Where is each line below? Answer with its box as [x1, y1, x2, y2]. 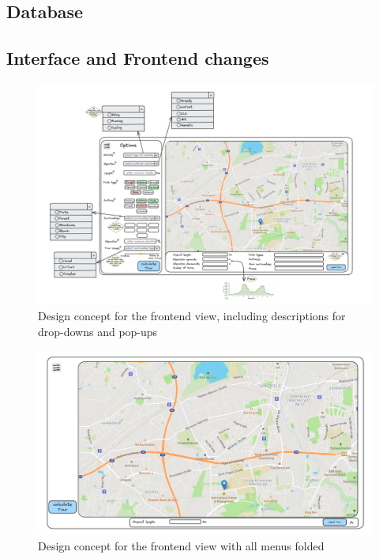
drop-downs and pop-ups [38, 323, 158, 340]
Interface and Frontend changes [6, 46, 269, 70]
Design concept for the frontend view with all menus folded [38, 537, 325, 553]
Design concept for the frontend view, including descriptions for [38, 308, 346, 324]
